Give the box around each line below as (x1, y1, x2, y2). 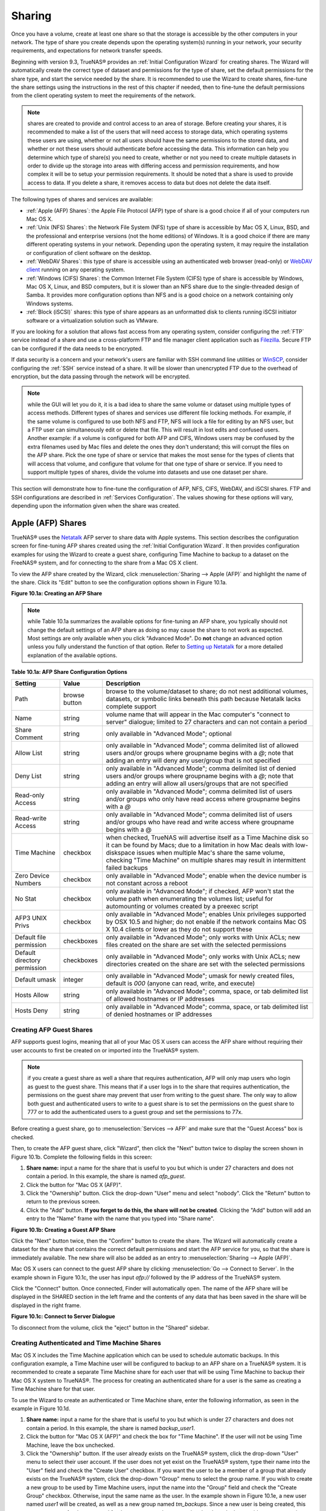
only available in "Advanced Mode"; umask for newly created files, (106, 972, 295, 980)
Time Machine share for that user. (11, 1385, 95, 1393)
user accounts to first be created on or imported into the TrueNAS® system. (11, 1046, 199, 1054)
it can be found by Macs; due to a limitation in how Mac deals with (106, 841, 294, 849)
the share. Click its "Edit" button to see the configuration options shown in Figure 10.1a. (11, 578, 228, 586)
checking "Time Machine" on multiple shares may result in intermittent (106, 856, 306, 864)
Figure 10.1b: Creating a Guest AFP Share (11, 1226, 116, 1233)
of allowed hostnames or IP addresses (106, 995, 215, 1003)
